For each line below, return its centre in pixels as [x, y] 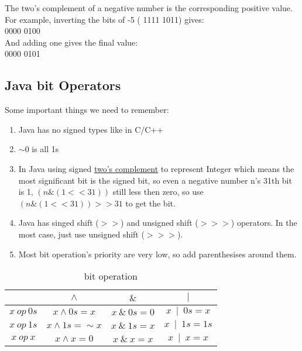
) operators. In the [264, 223]
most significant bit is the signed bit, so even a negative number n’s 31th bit [155, 180]
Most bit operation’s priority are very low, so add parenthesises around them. [157, 254]
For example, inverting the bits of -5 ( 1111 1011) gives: [104, 19]
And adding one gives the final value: [71, 42]
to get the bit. [150, 203]
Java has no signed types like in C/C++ [91, 129]
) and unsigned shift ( [159, 223]
